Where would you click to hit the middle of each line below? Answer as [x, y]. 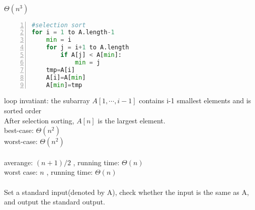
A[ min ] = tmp [64, 85]
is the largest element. [132, 120]
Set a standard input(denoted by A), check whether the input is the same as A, [126, 192]
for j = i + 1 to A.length [88, 48]
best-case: [19, 130]
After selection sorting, [39, 120]
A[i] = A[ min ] [66, 77]
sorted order [23, 111]
